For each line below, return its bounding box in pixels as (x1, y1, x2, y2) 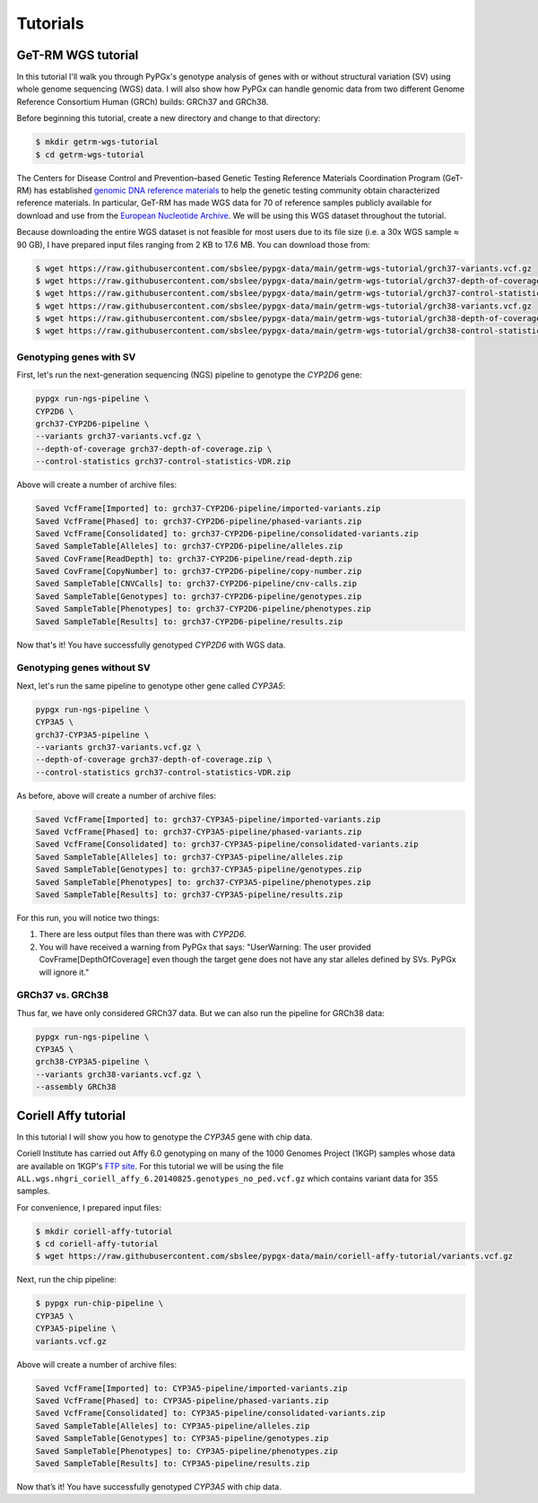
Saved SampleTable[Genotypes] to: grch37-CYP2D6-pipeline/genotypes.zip (35, 591, 362, 601)
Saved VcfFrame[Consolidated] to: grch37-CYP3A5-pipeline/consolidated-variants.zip (35, 839, 419, 849)
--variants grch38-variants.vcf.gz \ (35, 1069, 202, 1080)
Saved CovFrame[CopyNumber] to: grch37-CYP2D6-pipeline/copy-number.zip (35, 566, 362, 577)
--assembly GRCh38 (35, 1082, 117, 1092)
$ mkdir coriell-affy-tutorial (35, 1226, 174, 1237)
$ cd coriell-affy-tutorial (35, 1238, 159, 1249)
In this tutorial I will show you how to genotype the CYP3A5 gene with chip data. (16, 1131, 313, 1142)
